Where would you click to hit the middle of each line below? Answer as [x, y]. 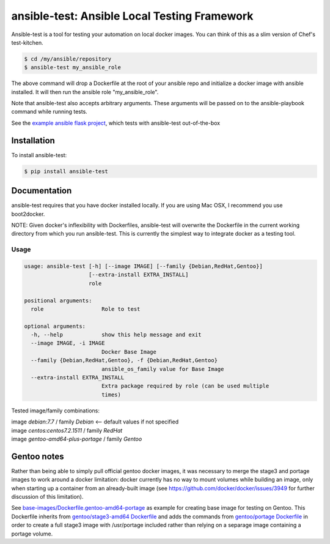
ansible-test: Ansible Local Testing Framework [132, 16]
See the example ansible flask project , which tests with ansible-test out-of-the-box [116, 123]
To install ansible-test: [39, 155]
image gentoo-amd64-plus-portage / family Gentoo [77, 439]
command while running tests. [50, 112]
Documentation [42, 191]
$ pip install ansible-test [66, 171]
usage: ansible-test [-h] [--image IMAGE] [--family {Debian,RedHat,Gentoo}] [143, 266]
